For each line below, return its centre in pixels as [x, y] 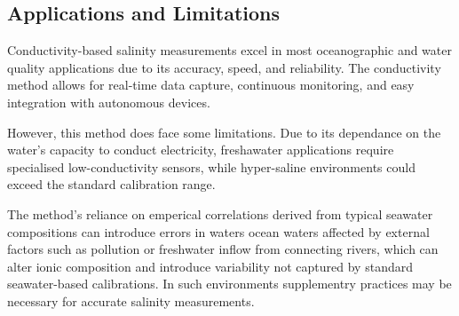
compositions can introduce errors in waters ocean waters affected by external [218, 231]
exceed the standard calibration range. [111, 184]
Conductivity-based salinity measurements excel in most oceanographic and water [229, 50]
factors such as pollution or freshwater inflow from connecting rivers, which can [223, 249]
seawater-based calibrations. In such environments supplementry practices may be [229, 284]
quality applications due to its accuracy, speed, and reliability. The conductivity [224, 67]
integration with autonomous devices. [109, 102]
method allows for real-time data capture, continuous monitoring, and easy [211, 85]
